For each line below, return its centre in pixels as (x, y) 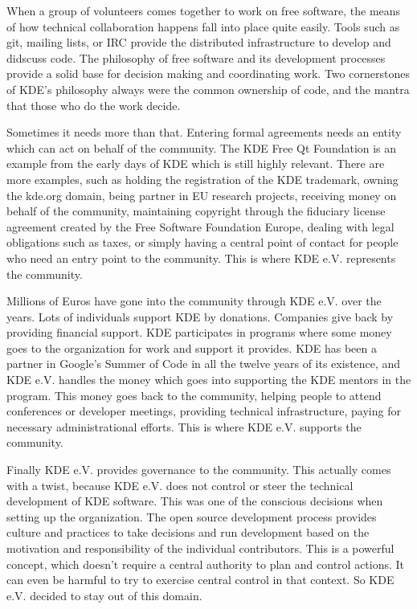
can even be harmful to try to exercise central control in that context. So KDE (200, 580)
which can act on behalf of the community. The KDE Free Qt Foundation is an (202, 147)
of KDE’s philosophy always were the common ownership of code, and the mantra (208, 89)
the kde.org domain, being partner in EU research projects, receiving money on (202, 195)
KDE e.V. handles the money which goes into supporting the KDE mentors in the (209, 380)
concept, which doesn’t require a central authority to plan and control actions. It (206, 564)
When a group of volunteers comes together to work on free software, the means (204, 10)
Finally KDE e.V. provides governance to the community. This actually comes (199, 470)
